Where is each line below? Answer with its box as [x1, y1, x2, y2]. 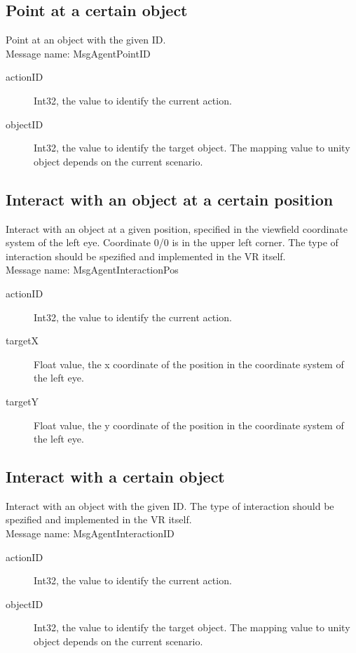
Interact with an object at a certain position [6, 188, 334, 210]
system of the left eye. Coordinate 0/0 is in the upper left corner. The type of [6, 235, 338, 250]
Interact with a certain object [6, 466, 225, 487]
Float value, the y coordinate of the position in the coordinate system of [34, 417, 344, 432]
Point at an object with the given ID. [6, 32, 166, 47]
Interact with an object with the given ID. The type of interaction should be [6, 498, 334, 513]
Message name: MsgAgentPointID [6, 46, 151, 60]
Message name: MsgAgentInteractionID [6, 526, 174, 541]
